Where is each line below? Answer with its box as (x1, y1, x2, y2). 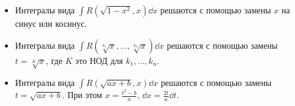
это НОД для (75, 54, 123, 66)
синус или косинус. (15, 17, 87, 29)
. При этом (62, 88, 103, 101)
